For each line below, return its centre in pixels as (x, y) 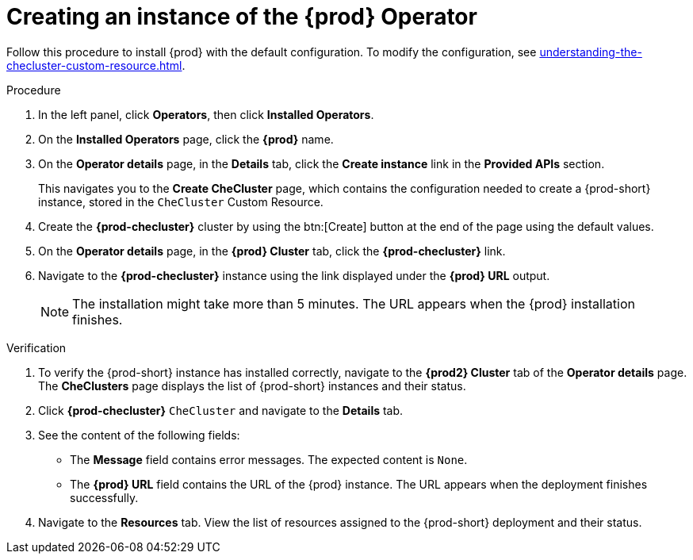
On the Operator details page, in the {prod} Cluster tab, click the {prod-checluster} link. (272, 251)
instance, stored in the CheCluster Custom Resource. (181, 201)
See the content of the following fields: (139, 435)
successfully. (104, 497)
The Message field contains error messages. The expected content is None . (269, 459)
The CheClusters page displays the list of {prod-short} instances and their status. (252, 385)
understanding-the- (591, 52)
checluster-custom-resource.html (94, 65)
